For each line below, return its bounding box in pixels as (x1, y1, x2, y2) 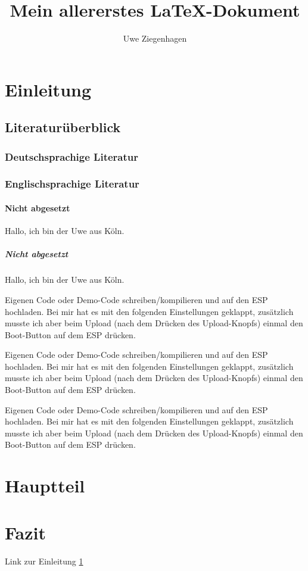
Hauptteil (5, 473, 85, 498)
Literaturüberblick (5, 118, 121, 136)
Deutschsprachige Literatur (5, 149, 139, 164)
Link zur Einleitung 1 (5, 554, 83, 567)
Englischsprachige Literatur (5, 176, 139, 191)
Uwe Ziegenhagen (123, 32, 187, 45)
